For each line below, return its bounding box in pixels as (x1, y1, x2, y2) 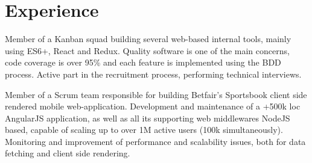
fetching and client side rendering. (5, 147, 130, 159)
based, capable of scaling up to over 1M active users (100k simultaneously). (5, 123, 283, 136)
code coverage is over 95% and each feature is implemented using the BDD (5, 56, 281, 69)
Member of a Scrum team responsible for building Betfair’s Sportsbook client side (5, 88, 307, 100)
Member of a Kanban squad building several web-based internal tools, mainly (5, 32, 291, 45)
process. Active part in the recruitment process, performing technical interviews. (5, 67, 302, 80)
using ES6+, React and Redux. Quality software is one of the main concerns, (5, 44, 290, 57)
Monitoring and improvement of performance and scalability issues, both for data (5, 135, 306, 147)
